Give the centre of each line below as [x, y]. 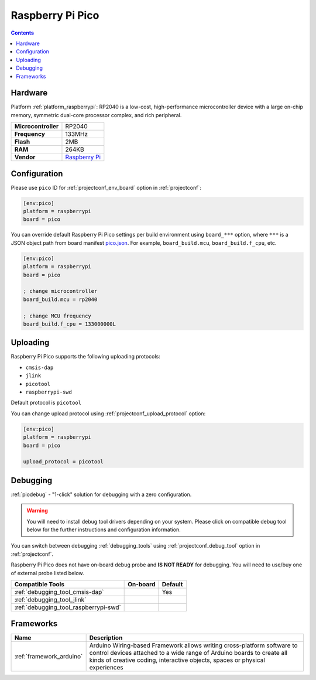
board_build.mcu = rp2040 [60, 299]
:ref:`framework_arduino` [49, 657]
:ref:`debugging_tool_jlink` [50, 599]
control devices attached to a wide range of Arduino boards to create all [188, 653]
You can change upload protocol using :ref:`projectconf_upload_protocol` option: [108, 414]
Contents [23, 33]
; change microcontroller [60, 291]
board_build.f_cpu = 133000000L [70, 324]
